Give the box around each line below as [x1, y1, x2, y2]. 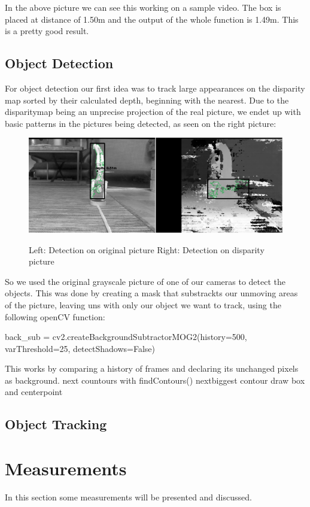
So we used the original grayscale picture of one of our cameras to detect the [5, 275, 285, 287]
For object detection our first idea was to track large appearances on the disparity [5, 81, 305, 94]
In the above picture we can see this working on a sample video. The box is [5, 1, 281, 13]
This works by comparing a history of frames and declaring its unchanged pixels [5, 362, 299, 375]
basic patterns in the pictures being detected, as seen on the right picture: [5, 117, 276, 129]
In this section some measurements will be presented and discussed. [5, 490, 252, 503]
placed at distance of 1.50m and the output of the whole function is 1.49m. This [5, 13, 299, 25]
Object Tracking [5, 415, 107, 433]
